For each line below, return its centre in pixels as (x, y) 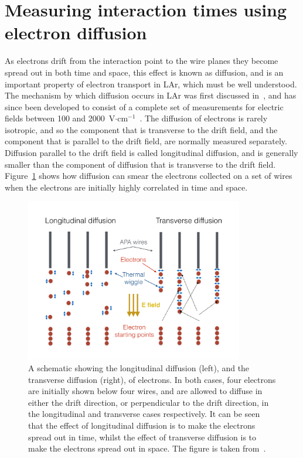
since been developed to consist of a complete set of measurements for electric (144, 106)
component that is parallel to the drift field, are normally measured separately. (146, 141)
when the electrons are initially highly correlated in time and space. (126, 187)
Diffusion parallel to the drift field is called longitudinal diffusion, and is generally (151, 153)
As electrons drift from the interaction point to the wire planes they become (142, 61)
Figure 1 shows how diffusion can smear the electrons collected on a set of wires (149, 176)
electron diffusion (76, 33)
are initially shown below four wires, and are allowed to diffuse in (145, 391)
